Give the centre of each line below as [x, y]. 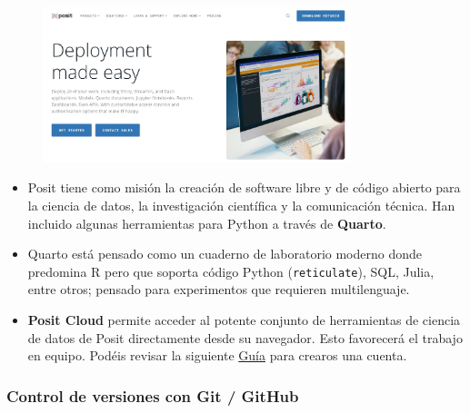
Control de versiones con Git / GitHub [153, 395]
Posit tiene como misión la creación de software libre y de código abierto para [244, 187]
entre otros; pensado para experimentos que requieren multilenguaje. [219, 289]
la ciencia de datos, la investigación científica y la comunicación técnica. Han [241, 205]
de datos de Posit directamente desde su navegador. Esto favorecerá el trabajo [245, 337]
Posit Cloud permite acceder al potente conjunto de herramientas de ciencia [244, 319]
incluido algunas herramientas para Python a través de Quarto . [207, 223]
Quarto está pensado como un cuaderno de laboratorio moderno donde [225, 254]
